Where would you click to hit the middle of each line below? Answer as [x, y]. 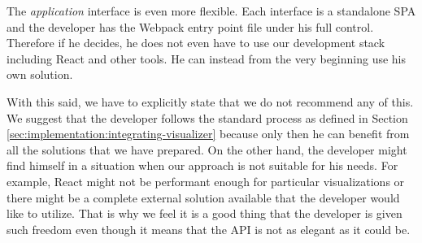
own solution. [40, 74]
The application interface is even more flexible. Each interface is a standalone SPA [211, 11]
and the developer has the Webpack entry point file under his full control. [190, 26]
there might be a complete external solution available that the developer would [203, 197]
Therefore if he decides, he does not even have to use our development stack [196, 43]
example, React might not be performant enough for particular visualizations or [206, 181]
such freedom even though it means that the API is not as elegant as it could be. [209, 229]
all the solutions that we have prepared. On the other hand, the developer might [207, 149]
